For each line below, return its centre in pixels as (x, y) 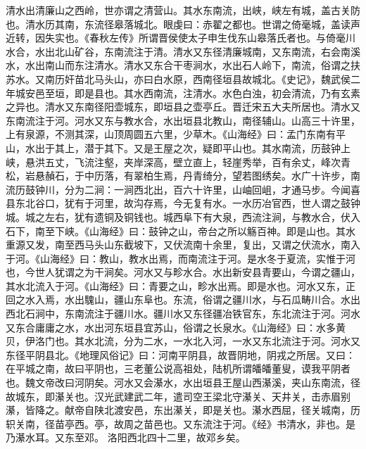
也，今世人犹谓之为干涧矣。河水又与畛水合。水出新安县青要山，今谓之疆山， (183, 272)
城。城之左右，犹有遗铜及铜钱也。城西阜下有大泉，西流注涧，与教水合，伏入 (183, 216)
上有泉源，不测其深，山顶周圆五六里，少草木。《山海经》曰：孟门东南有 (171, 134)
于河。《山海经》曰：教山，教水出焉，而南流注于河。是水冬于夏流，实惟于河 (181, 258)
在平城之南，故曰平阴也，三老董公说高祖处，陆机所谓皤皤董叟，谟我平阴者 (178, 368)
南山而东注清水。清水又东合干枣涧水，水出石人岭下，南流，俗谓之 (197, 65)
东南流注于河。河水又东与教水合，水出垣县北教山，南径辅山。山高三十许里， (183, 120)
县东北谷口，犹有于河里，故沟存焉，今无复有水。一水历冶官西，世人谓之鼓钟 (183, 203)
